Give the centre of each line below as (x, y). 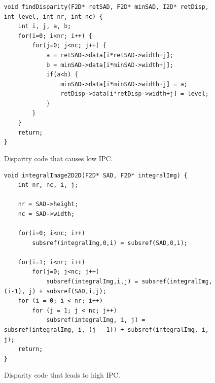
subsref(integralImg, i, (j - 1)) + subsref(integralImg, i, (107, 330)
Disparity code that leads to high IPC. (62, 375)
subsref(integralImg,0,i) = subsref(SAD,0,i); (110, 243)
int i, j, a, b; (45, 26)
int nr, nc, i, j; (48, 185)
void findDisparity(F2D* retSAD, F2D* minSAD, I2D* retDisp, (107, 7)
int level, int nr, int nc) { (54, 17)
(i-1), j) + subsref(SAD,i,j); (55, 291)
